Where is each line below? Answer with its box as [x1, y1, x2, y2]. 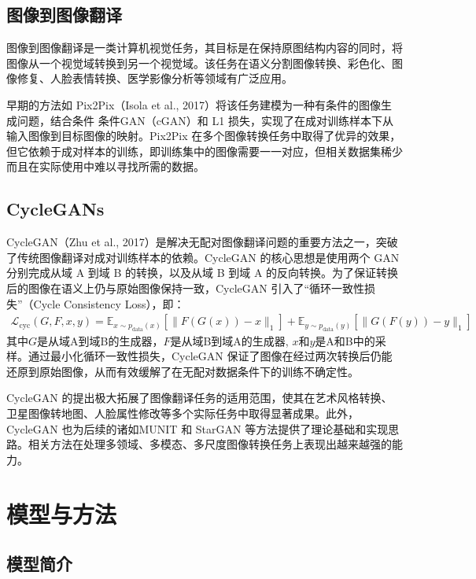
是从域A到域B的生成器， [37, 332, 164, 349]
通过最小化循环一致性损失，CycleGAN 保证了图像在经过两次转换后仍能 [28, 348, 393, 364]
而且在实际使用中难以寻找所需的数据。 [6, 158, 205, 175]
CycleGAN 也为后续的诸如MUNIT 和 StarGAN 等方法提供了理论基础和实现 [6, 420, 389, 437]
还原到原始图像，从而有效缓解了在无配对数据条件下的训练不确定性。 [6, 363, 359, 379]
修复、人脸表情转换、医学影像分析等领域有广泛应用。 [17, 70, 293, 87]
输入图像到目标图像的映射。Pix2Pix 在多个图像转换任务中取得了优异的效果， [6, 127, 401, 144]
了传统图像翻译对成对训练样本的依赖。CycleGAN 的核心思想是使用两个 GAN [6, 249, 400, 265]
